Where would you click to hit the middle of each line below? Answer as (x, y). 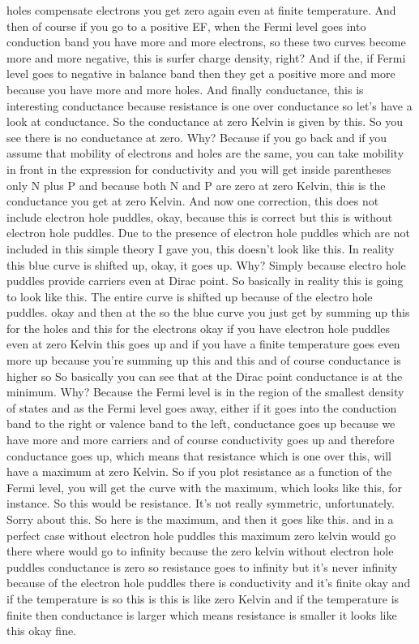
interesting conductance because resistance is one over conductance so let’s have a (209, 105)
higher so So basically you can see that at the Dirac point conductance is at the (205, 376)
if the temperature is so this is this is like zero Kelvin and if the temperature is (203, 598)
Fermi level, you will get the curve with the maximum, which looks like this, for (205, 487)
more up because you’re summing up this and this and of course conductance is (204, 360)
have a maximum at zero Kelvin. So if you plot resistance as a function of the (199, 471)
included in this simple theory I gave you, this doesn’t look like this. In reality (201, 248)
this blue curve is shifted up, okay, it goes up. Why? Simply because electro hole (206, 264)
